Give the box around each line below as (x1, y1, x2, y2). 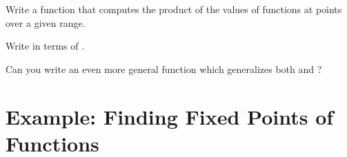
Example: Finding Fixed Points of (6, 102, 334, 130)
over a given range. (6, 15, 86, 30)
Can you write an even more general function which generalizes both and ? (6, 61, 322, 76)
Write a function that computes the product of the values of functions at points (6, 2, 342, 16)
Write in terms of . (6, 39, 85, 53)
